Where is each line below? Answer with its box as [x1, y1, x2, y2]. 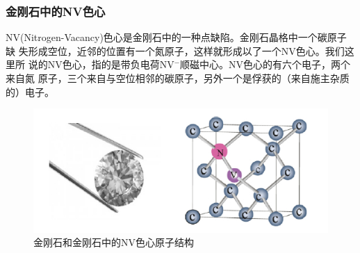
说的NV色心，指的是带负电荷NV [28, 57, 174, 72]
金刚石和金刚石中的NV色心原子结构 [33, 235, 194, 250]
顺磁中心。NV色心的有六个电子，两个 [180, 57, 351, 72]
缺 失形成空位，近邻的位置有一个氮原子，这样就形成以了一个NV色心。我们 [6, 43, 345, 58]
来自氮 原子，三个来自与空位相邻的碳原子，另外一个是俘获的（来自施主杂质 [6, 71, 350, 85]
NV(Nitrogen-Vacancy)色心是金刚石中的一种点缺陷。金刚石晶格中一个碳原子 [6, 30, 347, 44]
